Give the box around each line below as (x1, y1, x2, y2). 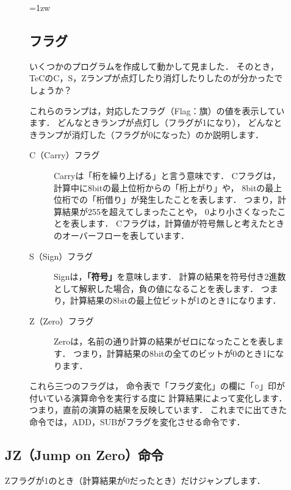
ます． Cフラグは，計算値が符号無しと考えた (87, 217, 268, 230)
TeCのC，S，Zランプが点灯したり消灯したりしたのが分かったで (29, 71, 283, 84)
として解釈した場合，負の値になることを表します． (54, 282, 259, 294)
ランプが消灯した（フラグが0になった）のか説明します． (37, 128, 264, 141)
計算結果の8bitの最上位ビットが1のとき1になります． (70, 294, 281, 307)
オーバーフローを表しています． (62, 229, 190, 241)
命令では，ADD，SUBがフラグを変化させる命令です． (29, 415, 245, 428)
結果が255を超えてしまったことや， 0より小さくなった (62, 205, 278, 218)
